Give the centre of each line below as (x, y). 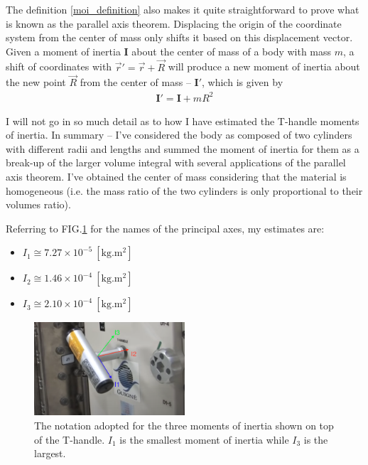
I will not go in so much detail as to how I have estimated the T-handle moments (183, 121)
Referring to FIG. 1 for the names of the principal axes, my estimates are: (165, 228)
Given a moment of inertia (63, 51)
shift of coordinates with (59, 66)
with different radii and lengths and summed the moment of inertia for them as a (183, 148)
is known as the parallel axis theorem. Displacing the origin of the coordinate (174, 23)
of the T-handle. (70, 439)
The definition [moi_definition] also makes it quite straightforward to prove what (183, 9)
